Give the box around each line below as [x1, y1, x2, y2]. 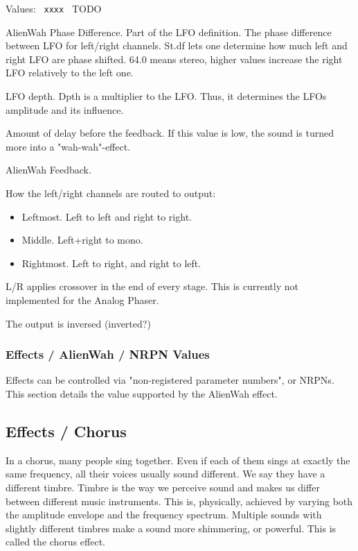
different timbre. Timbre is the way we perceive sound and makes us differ [6, 480, 320, 494]
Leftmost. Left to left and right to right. [21, 209, 192, 223]
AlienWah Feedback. [6, 162, 91, 177]
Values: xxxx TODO [6, 1, 102, 15]
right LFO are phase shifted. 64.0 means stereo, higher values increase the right [6, 51, 343, 66]
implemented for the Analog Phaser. [6, 292, 159, 307]
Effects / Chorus [6, 420, 127, 441]
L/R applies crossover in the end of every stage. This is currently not [6, 279, 298, 294]
